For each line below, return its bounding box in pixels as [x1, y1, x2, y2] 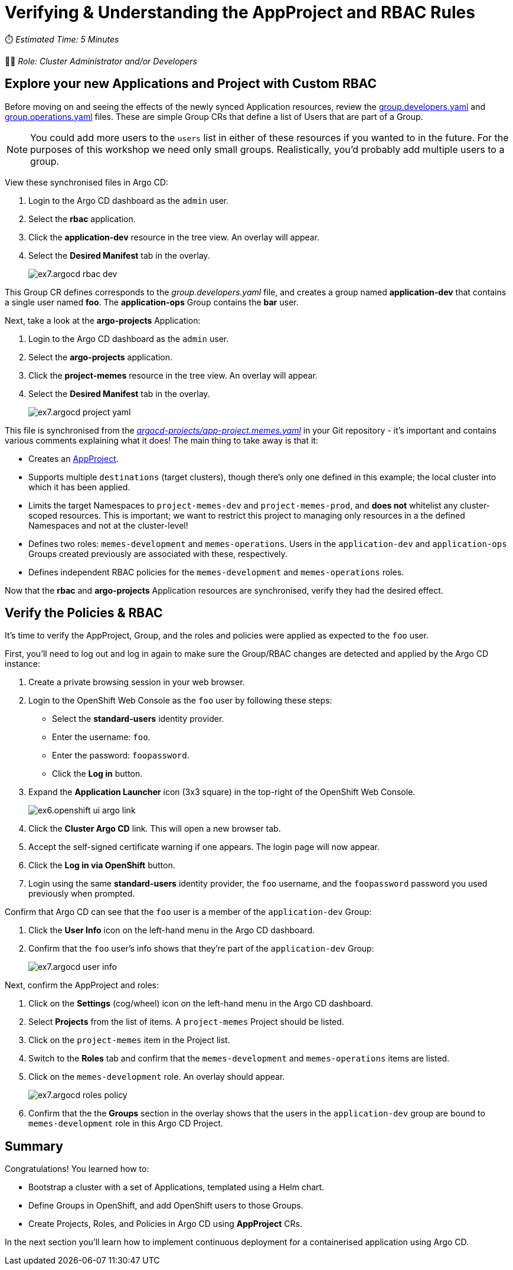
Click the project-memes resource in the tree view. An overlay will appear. [28, 370, 318, 380]
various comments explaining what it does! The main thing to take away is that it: [5, 435, 318, 445]
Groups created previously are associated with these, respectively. [28, 548, 287, 559]
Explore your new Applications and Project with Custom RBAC [5, 76, 377, 92]
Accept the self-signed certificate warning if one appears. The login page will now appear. [28, 842, 380, 852]
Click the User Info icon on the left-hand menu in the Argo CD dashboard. [28, 925, 315, 936]
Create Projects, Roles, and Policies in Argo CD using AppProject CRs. [28, 1219, 302, 1229]
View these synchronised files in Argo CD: [5, 177, 168, 187]
